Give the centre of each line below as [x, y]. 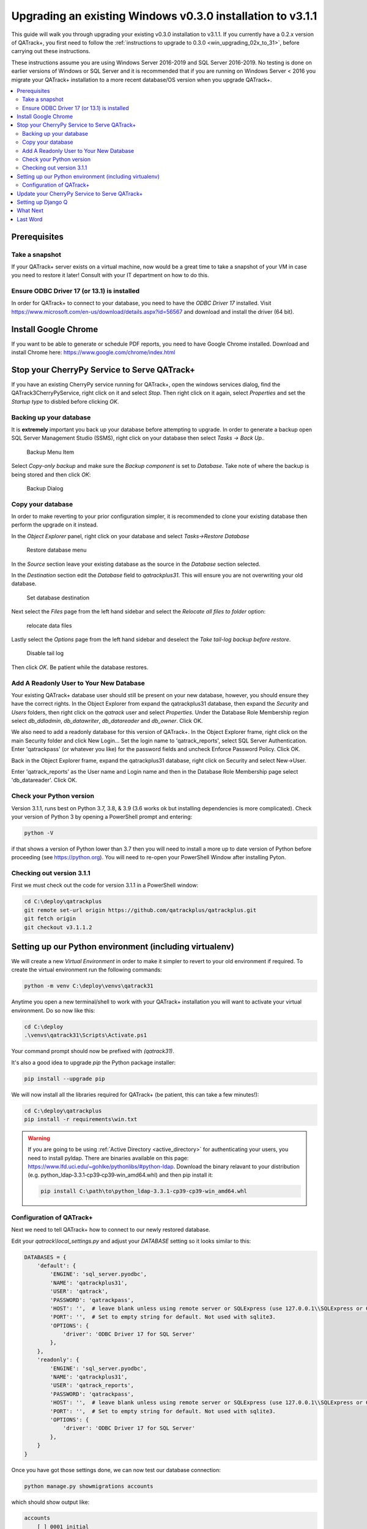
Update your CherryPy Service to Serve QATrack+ [80, 193]
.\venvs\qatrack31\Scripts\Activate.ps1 [85, 1035]
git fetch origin [50, 919]
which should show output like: [50, 1502]
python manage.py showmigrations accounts [89, 1486]
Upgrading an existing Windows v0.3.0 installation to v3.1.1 [164, 16]
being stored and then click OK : [51, 475]
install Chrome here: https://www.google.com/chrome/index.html [93, 352]
